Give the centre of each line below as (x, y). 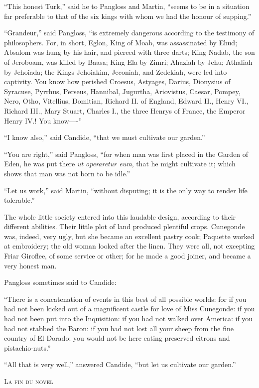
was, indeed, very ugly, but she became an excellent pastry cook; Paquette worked (129, 236)
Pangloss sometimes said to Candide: (60, 282)
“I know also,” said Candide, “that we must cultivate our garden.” (105, 137)
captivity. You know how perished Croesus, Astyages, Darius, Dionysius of (117, 81)
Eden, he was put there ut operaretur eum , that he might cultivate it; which (120, 164)
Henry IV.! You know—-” (43, 120)
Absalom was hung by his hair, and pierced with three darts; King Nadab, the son (129, 52)
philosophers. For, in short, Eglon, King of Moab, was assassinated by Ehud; (121, 42)
